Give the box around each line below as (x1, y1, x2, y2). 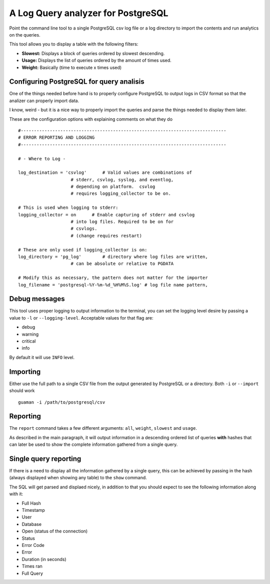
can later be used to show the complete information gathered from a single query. (9, 441, 178, 448)
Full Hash (21, 500, 41, 506)
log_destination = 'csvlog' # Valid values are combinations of (18, 170, 192, 175)
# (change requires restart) (70, 233, 142, 238)
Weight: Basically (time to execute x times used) (21, 64, 122, 70)
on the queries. (9, 32, 40, 38)
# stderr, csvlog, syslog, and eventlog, (70, 177, 174, 182)
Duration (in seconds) (21, 556, 67, 562)
